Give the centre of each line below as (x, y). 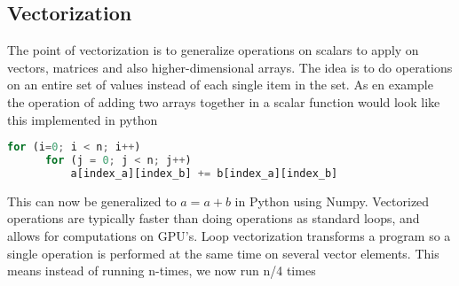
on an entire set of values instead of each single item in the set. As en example (220, 85)
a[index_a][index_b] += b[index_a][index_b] (204, 173)
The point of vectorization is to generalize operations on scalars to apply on (213, 50)
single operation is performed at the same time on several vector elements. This (223, 253)
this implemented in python (83, 119)
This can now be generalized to (92, 201)
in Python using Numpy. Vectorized (332, 201)
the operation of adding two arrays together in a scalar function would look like (224, 101)
